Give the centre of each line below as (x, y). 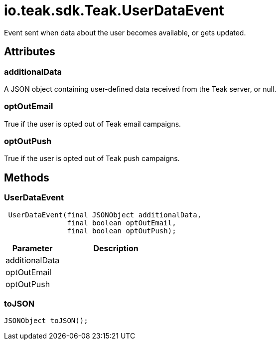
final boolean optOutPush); (122, 231)
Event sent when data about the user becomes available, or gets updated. (125, 32)
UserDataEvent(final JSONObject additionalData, (105, 215)
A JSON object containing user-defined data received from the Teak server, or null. (140, 89)
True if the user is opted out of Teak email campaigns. (93, 124)
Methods (27, 177)
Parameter (32, 248)
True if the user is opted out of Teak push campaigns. (92, 159)
